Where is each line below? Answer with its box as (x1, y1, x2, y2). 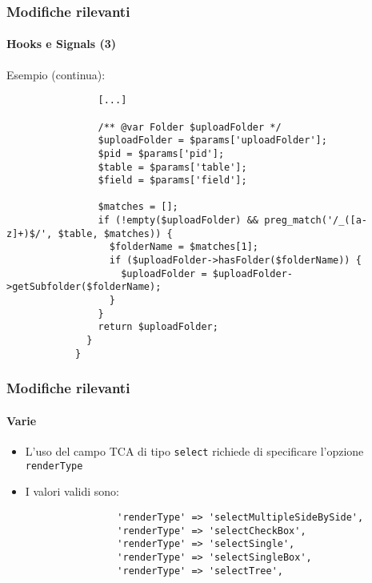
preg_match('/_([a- (264, 215, 368, 227)
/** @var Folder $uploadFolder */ (98, 121, 282, 133)
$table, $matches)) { (58, 227, 173, 239)
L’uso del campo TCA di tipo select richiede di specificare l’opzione (25, 443, 364, 459)
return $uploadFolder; (98, 321, 218, 333)
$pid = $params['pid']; (98, 147, 225, 159)
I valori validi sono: (25, 483, 119, 500)
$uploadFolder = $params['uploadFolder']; (98, 135, 327, 147)
